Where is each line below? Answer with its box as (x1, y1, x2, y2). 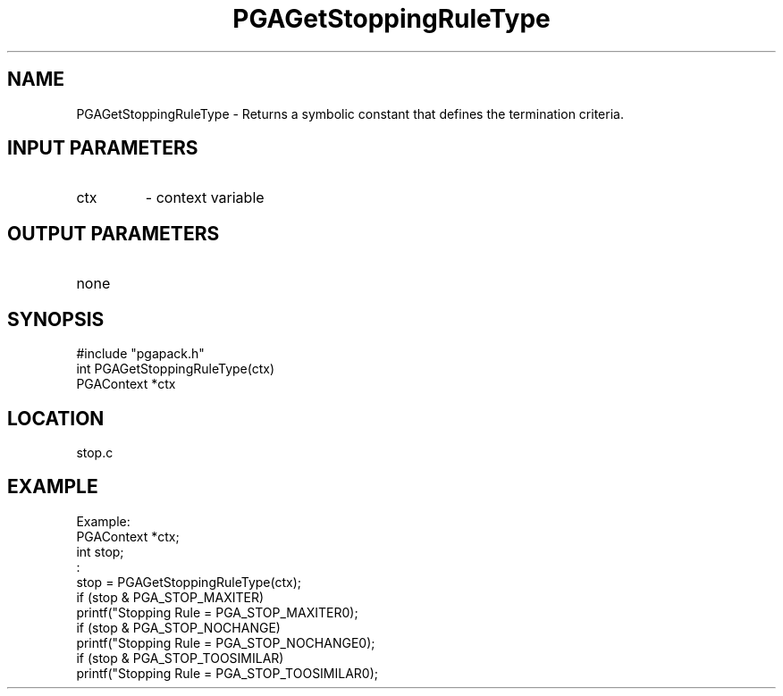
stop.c (76, 444, 114, 460)
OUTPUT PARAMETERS (7, 222, 220, 245)
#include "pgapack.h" (76, 346, 205, 362)
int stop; (76, 543, 124, 559)
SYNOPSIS (7, 307, 105, 331)
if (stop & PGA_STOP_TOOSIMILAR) (76, 650, 284, 666)
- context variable (145, 189, 265, 207)
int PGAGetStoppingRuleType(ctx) (76, 361, 275, 377)
